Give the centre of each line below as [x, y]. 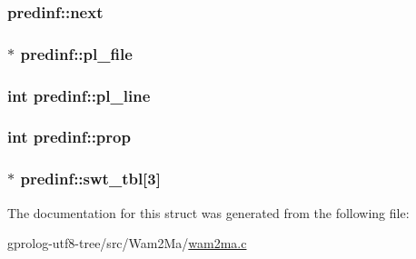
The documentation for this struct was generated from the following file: [208, 212]
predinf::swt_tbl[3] [90, 179]
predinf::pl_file [76, 53]
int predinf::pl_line [79, 95]
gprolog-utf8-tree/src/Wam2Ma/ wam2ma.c [127, 243]
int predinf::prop [69, 137]
